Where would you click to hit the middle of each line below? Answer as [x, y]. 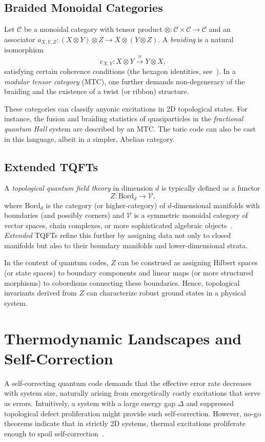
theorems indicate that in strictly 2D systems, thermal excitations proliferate [125, 423]
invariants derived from [40, 293]
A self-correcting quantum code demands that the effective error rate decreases [128, 383]
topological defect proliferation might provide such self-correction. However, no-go [132, 413]
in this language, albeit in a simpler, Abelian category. [89, 139]
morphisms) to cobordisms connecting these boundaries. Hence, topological [122, 282]
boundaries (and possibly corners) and [64, 215]
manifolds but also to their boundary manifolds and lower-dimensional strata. [126, 245]
